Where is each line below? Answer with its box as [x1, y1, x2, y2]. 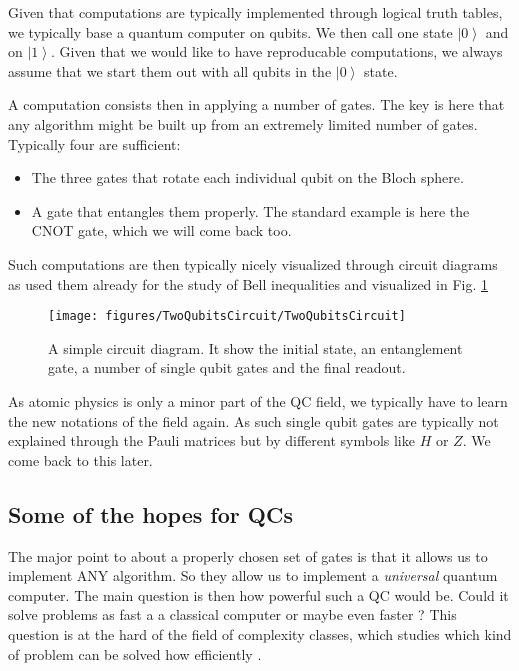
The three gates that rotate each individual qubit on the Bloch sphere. [31, 167, 464, 188]
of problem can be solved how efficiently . [8, 643, 262, 664]
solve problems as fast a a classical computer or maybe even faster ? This [8, 604, 457, 625]
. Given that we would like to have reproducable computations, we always [51, 41, 503, 62]
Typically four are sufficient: [8, 133, 181, 154]
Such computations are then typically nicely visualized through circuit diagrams [8, 253, 498, 274]
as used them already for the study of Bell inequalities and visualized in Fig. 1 [8, 273, 488, 294]
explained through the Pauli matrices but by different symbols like [8, 430, 415, 451]
